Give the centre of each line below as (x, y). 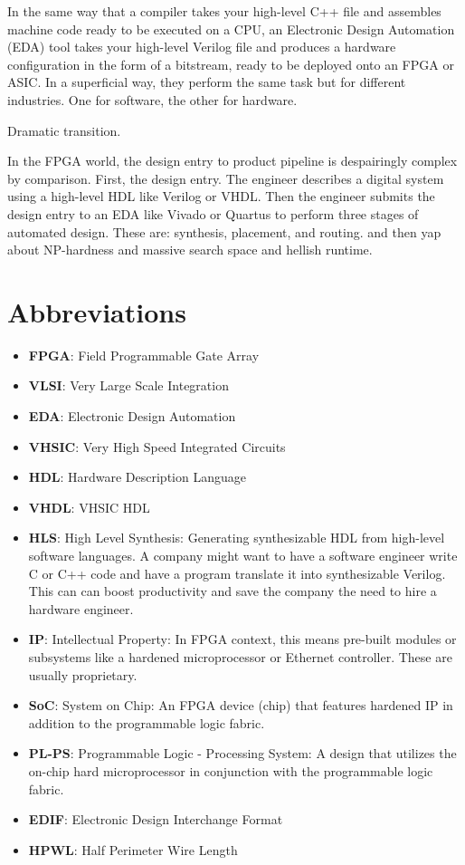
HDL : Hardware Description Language (137, 477)
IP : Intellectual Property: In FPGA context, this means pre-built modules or (242, 639)
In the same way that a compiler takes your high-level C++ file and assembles (224, 11)
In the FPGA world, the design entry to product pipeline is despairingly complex (232, 161)
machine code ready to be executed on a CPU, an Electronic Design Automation (231, 29)
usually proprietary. (83, 674)
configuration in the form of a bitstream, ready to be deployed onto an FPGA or (231, 64)
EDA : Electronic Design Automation (132, 416)
